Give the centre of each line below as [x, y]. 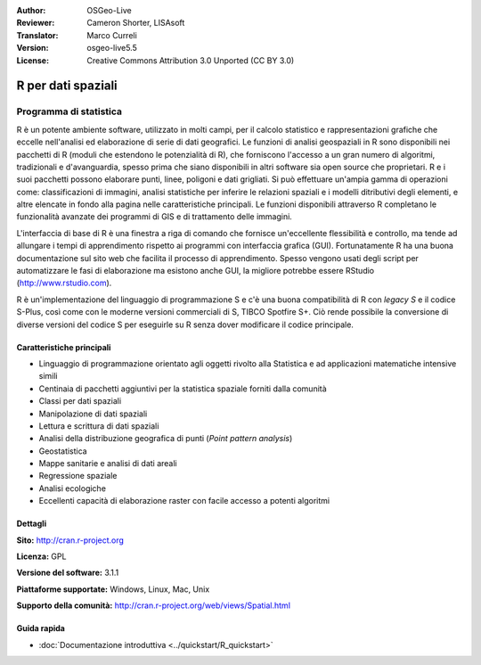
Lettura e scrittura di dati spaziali [99, 426]
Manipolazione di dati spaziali [93, 414]
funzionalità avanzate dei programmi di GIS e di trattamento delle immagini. [155, 217]
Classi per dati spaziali [80, 401]
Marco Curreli [112, 35]
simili [48, 376]
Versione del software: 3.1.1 [68, 573]
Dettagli [32, 524]
